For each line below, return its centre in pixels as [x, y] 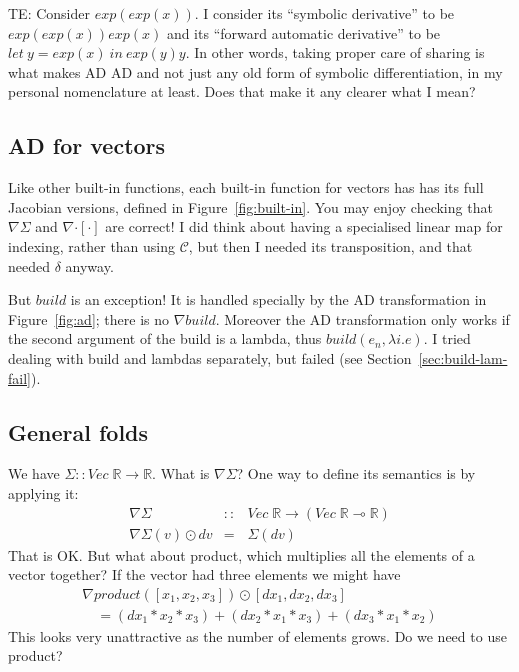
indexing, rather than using [92, 245]
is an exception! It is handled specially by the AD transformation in [278, 299]
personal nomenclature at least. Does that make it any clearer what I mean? [242, 91]
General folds [78, 431]
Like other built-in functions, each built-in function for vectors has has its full [246, 187]
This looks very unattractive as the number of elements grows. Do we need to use [257, 635]
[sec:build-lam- [463, 357]
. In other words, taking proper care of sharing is [335, 52]
